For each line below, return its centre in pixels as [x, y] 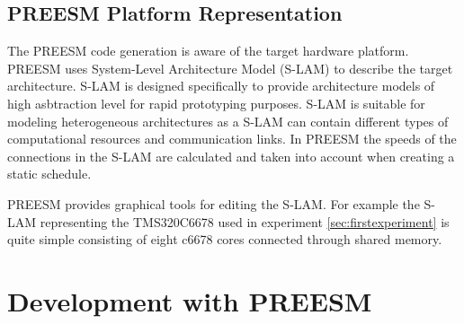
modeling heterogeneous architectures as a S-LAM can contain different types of [228, 121]
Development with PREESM [190, 300]
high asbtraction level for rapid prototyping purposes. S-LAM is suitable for [216, 103]
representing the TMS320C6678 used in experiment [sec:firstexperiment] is [245, 221]
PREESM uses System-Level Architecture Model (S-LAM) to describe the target [230, 68]
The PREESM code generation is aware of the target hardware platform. [208, 51]
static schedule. [49, 174]
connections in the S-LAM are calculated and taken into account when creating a [231, 156]
